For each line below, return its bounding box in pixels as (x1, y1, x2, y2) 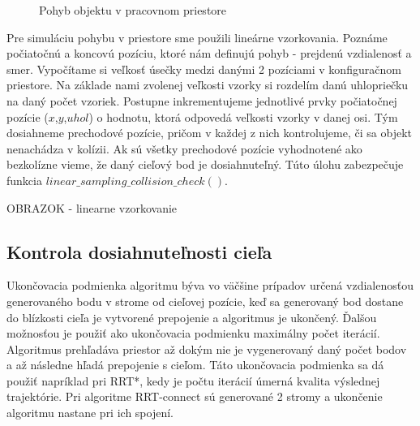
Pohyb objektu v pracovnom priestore (39, 2, 227, 18)
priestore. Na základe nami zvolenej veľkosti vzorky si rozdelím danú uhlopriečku (6, 76, 409, 93)
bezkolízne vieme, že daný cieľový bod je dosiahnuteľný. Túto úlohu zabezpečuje (6, 156, 404, 173)
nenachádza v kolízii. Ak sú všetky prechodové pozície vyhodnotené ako (6, 140, 362, 157)
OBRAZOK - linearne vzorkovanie (6, 199, 178, 216)
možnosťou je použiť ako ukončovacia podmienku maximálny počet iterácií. (6, 325, 380, 342)
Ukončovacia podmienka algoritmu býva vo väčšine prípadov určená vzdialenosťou (6, 277, 414, 294)
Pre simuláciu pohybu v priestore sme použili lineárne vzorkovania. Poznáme (6, 28, 388, 45)
